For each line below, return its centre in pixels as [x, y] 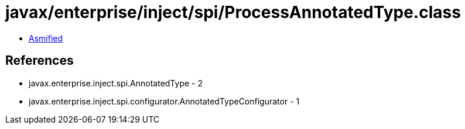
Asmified [46, 38]
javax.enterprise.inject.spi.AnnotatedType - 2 [116, 83]
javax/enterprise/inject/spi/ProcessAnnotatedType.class [233, 12]
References [40, 61]
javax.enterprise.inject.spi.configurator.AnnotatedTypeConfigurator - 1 [164, 101]
